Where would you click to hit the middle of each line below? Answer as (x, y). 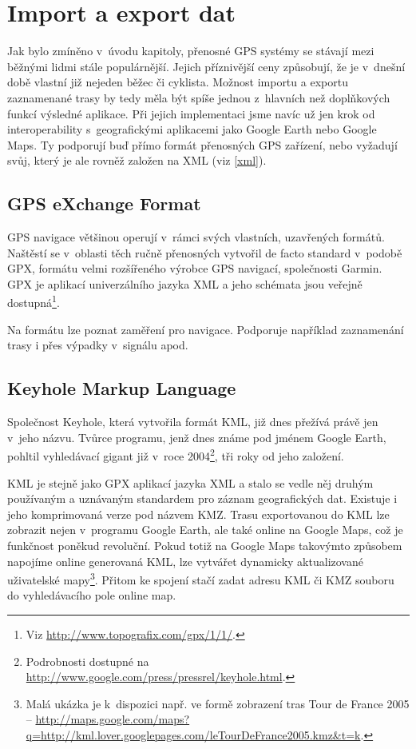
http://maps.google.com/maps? (113, 719)
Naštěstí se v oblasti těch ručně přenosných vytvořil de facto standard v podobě (205, 252)
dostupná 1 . (34, 301)
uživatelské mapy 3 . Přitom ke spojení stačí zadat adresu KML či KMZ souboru (201, 578)
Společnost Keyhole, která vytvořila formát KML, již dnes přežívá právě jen (193, 422)
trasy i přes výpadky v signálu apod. (98, 345)
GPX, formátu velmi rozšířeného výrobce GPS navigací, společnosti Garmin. (195, 268)
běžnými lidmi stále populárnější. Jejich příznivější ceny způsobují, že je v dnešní (206, 66)
